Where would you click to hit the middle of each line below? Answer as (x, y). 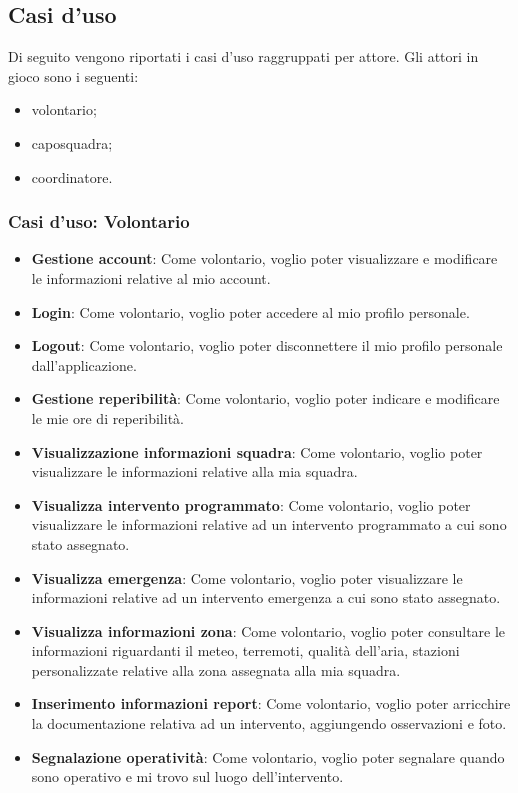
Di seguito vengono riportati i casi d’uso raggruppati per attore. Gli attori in (243, 56)
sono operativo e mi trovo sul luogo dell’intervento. (187, 776)
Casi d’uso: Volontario (99, 221)
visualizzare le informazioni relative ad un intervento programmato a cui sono (269, 524)
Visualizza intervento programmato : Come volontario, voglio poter (251, 504)
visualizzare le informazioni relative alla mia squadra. (194, 471)
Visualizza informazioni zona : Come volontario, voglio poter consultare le (268, 630)
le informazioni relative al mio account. (151, 277)
